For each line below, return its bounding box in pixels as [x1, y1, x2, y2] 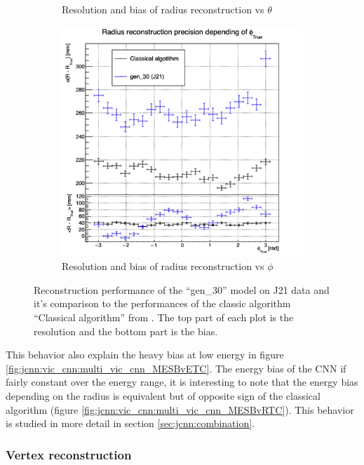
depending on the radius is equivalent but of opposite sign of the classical [6, 389, 321, 403]
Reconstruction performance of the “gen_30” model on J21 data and [34, 282, 330, 297]
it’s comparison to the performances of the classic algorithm [34, 296, 291, 311]
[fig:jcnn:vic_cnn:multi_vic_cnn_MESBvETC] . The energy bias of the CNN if [6, 360, 346, 375]
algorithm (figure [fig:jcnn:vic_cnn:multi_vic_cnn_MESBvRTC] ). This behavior [6, 402, 354, 417]
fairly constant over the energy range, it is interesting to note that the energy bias [6, 375, 358, 389]
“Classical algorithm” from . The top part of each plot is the [34, 310, 294, 325]
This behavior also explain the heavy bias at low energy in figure [6, 347, 284, 362]
